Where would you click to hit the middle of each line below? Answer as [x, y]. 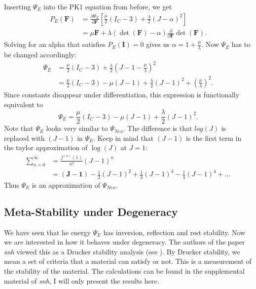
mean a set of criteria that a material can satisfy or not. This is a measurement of [128, 261]
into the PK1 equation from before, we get [108, 6]
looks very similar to [77, 128]
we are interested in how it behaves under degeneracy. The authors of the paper [125, 242]
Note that [19, 128]
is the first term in [214, 138]
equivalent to [23, 104]
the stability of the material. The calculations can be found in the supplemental [124, 271]
